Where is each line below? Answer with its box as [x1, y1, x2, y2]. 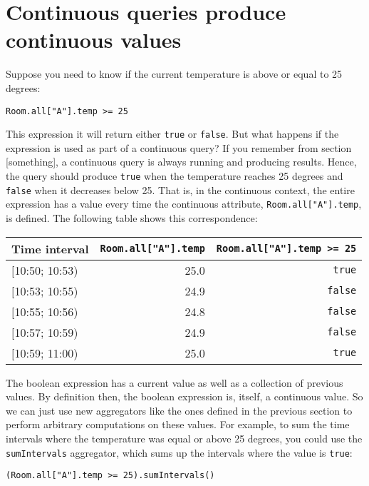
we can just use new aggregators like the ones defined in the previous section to [6, 403, 353, 417]
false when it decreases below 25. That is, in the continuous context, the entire [6, 182, 355, 197]
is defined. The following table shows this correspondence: [6, 210, 258, 225]
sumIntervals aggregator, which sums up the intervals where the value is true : [6, 445, 353, 460]
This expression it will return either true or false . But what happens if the [6, 126, 339, 141]
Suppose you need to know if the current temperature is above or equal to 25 [6, 66, 343, 81]
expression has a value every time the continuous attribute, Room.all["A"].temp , [6, 196, 362, 211]
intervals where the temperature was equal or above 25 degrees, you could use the [6, 430, 363, 445]
